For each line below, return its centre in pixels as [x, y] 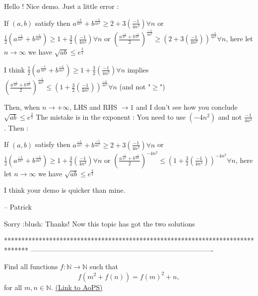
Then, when [22, 107]
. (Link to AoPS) [77, 287]
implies [138, 69]
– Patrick [18, 207]
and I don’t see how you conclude [187, 107]
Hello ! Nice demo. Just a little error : [62, 6]
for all [13, 287]
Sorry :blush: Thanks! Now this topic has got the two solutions [99, 223]
